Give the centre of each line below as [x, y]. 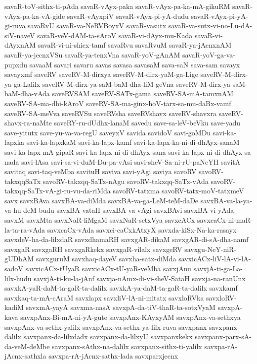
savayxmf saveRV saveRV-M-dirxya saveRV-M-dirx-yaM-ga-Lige [101, 74]
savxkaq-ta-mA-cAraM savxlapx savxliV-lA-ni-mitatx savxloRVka [104, 297]
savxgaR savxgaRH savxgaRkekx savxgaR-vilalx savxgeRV [93, 249]
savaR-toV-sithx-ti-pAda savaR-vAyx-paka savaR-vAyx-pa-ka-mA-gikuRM [117, 6]
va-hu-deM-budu [29, 210]
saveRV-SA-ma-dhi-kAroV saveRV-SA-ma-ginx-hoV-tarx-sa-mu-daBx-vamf [118, 103]
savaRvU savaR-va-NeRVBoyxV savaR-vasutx [97, 26]
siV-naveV [20, 35]
